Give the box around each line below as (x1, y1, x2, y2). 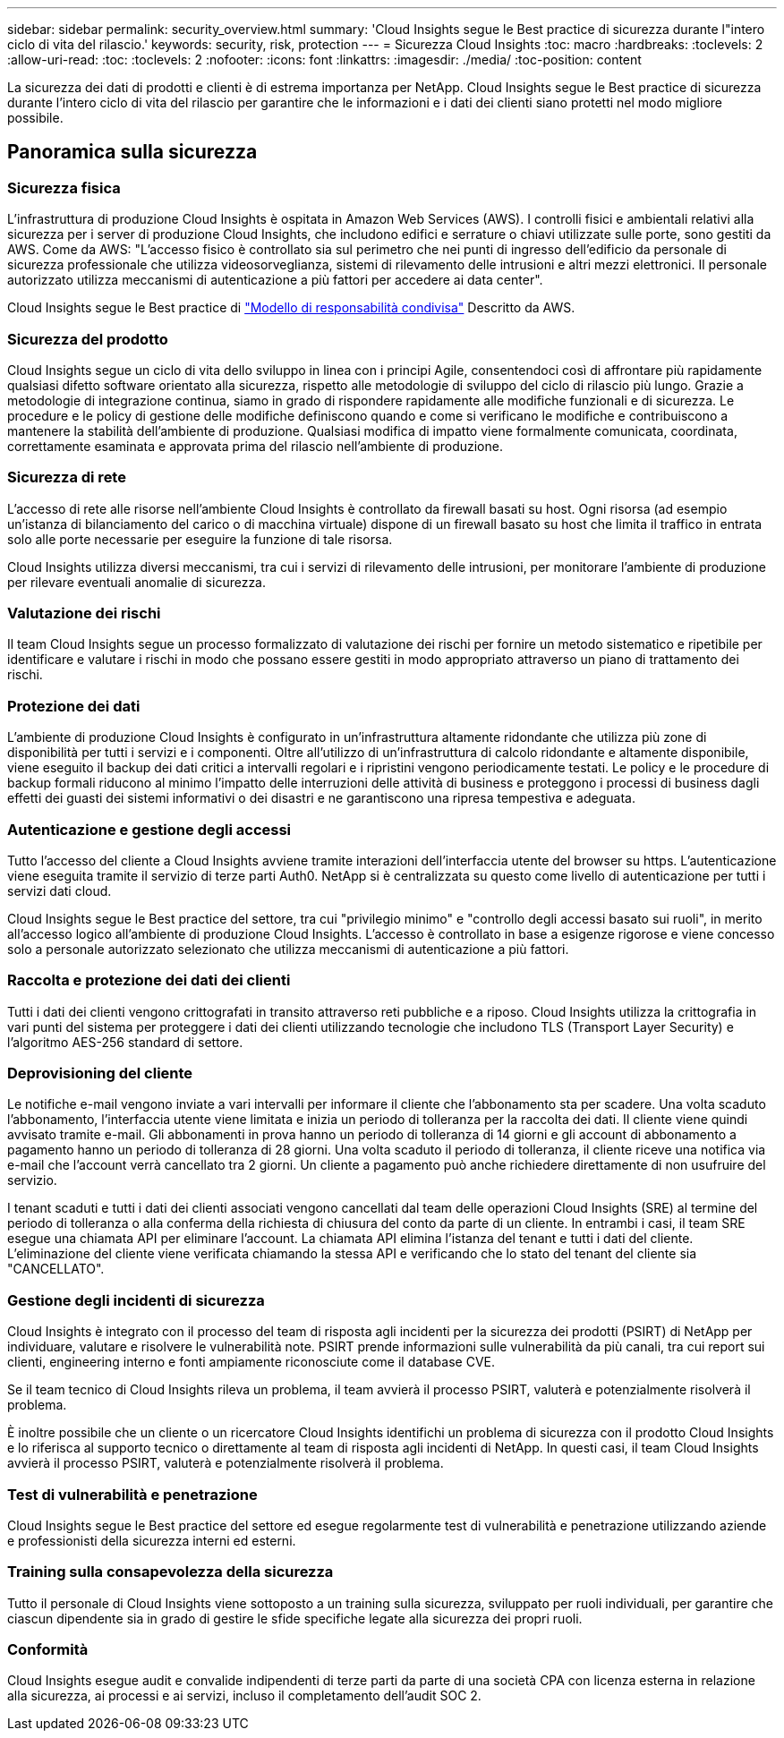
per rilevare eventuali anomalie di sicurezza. (7, 574, 267, 590)
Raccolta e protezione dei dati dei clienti (7, 971, 291, 990)
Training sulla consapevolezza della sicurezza (7, 1563, 334, 1581)
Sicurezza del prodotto (7, 329, 168, 348)
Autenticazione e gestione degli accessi (7, 820, 292, 839)
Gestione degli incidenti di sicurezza (7, 1291, 265, 1309)
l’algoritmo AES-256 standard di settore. (7, 1034, 243, 1050)
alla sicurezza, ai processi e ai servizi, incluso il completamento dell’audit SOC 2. (7, 1688, 481, 1704)
